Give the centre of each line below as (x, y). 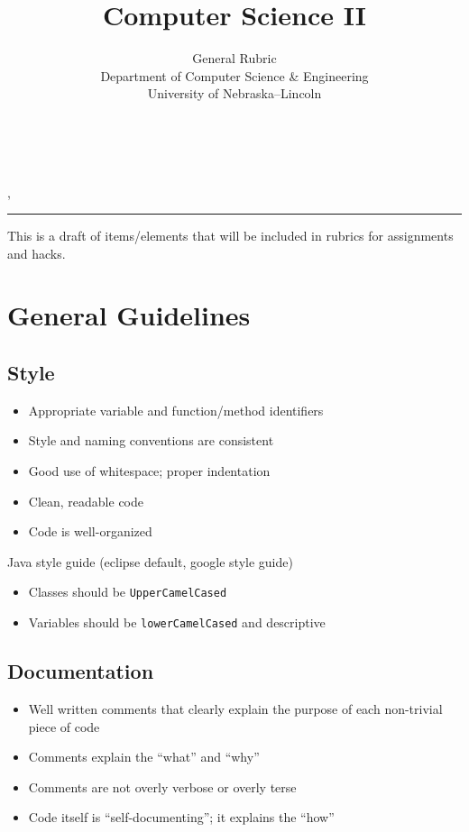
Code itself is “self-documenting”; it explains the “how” (181, 817)
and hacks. (37, 253)
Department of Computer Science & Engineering (234, 75)
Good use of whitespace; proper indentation (149, 471)
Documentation (81, 671)
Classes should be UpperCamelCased (128, 592)
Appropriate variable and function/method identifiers (176, 410)
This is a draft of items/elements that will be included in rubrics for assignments (230, 236)
